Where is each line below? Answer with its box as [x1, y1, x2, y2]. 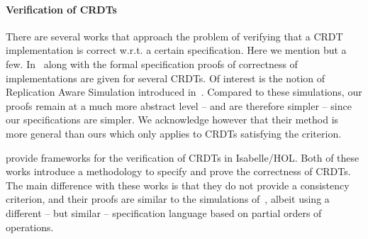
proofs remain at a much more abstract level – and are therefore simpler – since [6, 98, 352, 113]
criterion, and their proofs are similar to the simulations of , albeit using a [6, 191, 330, 206]
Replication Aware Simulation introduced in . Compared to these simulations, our [6, 84, 362, 99]
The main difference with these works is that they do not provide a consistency [6, 177, 350, 192]
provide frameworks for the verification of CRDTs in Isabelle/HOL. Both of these [6, 150, 359, 165]
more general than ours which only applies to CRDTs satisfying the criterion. [6, 126, 342, 140]
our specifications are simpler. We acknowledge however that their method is [6, 112, 339, 127]
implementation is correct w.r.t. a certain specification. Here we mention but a [6, 43, 347, 57]
